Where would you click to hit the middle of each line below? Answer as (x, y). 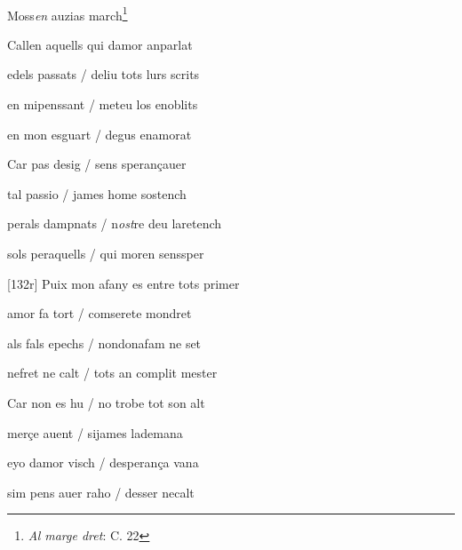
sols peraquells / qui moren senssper (106, 253)
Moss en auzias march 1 (68, 13)
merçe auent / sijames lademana (95, 432)
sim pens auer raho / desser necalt (101, 492)
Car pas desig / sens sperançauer (97, 164)
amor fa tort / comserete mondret (100, 313)
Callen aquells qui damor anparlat (100, 44)
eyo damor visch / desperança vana (103, 462)
